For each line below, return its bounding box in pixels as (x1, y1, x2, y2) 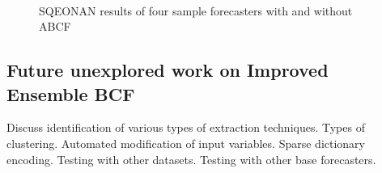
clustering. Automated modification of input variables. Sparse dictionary (6, 134, 366, 151)
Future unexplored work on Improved (6, 57, 329, 82)
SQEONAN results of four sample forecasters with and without (39, 2, 353, 19)
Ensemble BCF (6, 81, 135, 106)
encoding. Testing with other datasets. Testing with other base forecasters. (6, 150, 376, 167)
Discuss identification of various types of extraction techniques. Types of (6, 119, 365, 136)
